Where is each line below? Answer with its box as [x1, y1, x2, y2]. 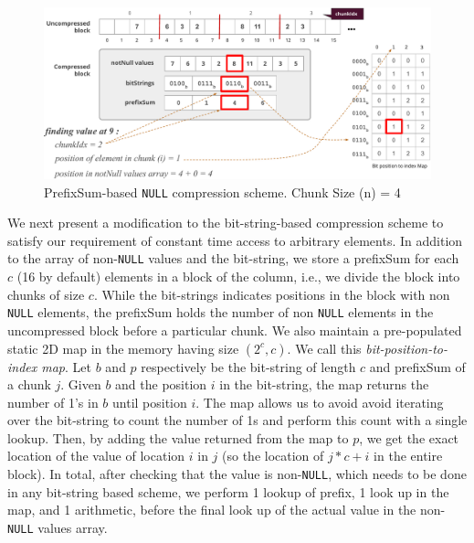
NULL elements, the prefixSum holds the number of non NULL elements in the [7, 303, 434, 322]
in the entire [374, 446, 443, 465]
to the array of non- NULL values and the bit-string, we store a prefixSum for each [7, 249, 459, 268]
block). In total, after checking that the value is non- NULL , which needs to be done [7, 464, 467, 484]
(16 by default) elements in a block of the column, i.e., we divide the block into [16, 267, 460, 286]
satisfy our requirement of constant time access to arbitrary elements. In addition [7, 230, 463, 250]
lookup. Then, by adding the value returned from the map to [7, 428, 349, 447]
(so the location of [222, 446, 324, 465]
